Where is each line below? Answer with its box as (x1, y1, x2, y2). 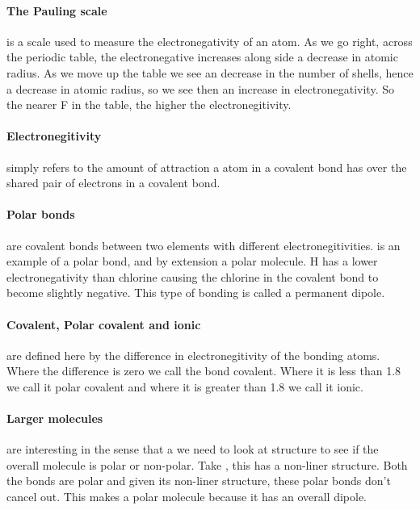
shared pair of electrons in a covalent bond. (6, 174, 220, 191)
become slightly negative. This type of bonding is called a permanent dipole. (6, 284, 385, 301)
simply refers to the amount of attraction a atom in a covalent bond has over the (6, 158, 407, 175)
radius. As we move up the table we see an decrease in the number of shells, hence (6, 64, 414, 81)
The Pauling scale (6, 2, 107, 19)
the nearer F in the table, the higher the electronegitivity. (6, 96, 292, 113)
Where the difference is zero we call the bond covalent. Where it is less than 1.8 (6, 362, 401, 379)
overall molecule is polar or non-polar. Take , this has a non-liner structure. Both (6, 456, 408, 473)
